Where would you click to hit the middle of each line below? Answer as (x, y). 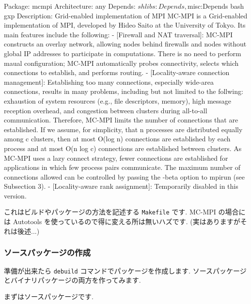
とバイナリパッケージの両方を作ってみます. (72, 280)
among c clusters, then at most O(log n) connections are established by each (117, 139)
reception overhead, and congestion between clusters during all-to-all (106, 110)
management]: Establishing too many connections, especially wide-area (109, 82)
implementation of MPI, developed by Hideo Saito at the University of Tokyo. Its (125, 25)
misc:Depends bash (216, 6)
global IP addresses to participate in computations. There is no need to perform (123, 53)
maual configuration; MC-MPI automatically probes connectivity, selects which (121, 63)
